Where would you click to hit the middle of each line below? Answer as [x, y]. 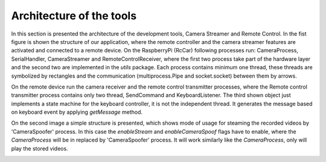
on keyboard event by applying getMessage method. [77, 112]
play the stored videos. [40, 148]
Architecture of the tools [74, 16]
